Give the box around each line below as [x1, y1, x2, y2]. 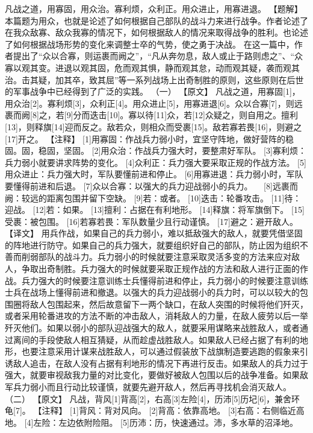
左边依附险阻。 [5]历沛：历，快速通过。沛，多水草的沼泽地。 [58, 416, 298, 428]
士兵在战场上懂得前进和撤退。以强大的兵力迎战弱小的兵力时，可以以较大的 [5, 286, 300, 299]
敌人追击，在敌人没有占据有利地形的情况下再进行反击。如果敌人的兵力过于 [13, 356, 308, 369]
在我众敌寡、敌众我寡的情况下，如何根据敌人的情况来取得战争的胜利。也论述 [5, 26, 308, 39]
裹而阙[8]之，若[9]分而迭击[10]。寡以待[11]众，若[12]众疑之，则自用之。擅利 [5, 109, 298, 121]
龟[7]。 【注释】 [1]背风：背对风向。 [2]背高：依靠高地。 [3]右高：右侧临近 [5, 404, 296, 417]
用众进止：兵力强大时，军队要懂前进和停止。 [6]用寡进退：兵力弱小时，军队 [5, 168, 303, 180]
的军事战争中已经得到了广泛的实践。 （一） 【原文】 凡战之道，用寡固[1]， [5, 85, 300, 98]
